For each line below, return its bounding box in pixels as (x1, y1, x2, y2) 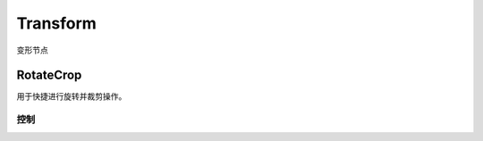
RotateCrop (16, 68, 82, 83)
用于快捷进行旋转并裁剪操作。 (16, 91, 127, 102)
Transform (16, 13, 97, 33)
